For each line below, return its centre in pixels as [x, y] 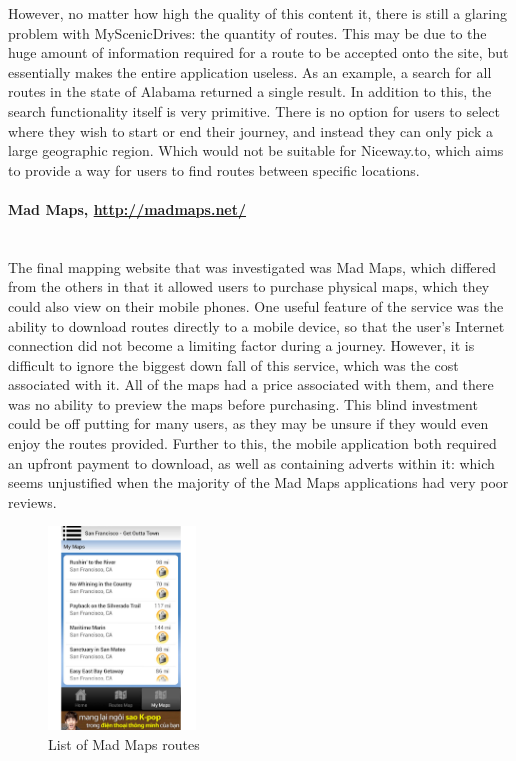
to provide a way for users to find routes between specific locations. [214, 169]
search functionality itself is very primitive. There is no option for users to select [254, 110]
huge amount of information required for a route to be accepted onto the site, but [258, 52]
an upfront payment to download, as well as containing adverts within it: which [251, 462]
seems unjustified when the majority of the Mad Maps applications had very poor [258, 482]
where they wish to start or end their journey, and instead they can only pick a [251, 130]
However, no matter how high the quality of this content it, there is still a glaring [257, 13]
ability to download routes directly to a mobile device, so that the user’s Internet [256, 325]
